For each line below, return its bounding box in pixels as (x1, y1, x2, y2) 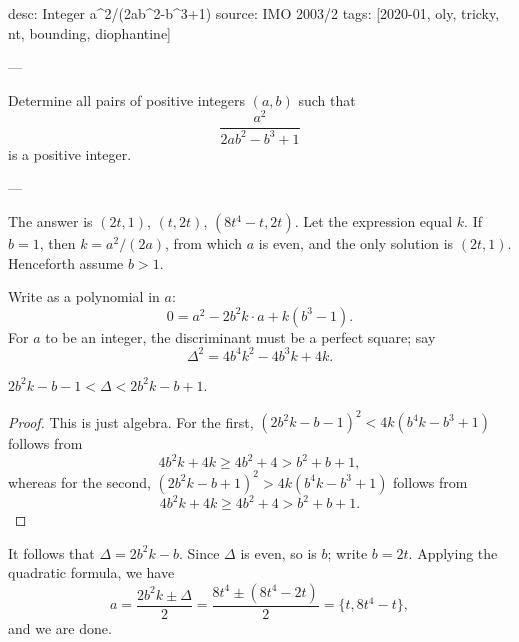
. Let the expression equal (294, 211, 453, 232)
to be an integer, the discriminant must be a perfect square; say (45, 326, 436, 347)
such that (298, 89, 356, 110)
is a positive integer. (8, 143, 132, 164)
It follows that (8, 542, 95, 563)
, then (39, 233, 76, 254)
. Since (178, 542, 220, 563)
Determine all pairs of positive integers (8, 89, 245, 110)
